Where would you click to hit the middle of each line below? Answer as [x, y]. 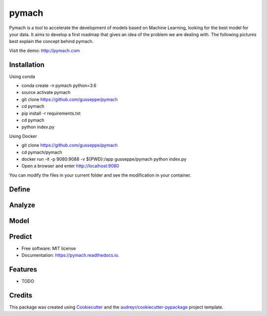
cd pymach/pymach [42, 152]
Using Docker [23, 136]
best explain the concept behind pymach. [51, 42]
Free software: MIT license [49, 248]
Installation [27, 65]
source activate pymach [46, 92]
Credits [21, 295]
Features [23, 269]
